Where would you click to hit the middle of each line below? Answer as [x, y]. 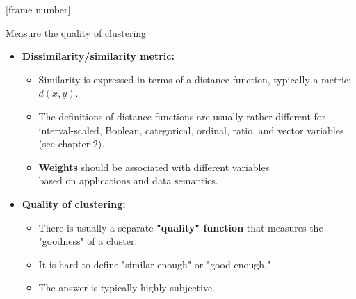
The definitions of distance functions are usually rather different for [182, 116]
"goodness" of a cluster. [88, 241]
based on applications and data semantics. [128, 180]
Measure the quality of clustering [76, 32]
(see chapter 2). [72, 144]
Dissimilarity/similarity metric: [98, 56]
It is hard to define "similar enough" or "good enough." [155, 264]
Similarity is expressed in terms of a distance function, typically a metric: [195, 79]
